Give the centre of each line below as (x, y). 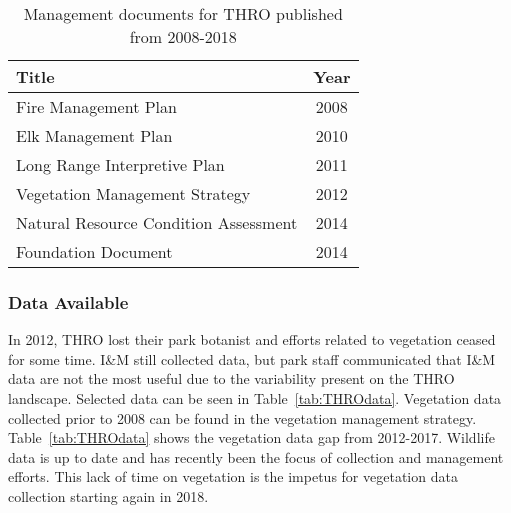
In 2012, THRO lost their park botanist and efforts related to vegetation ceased (252, 339)
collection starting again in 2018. (108, 495)
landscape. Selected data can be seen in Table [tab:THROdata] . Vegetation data (255, 398)
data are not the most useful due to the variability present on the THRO (231, 378)
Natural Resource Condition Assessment (157, 222)
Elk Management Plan (94, 135)
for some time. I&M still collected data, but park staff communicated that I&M (252, 358)
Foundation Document (94, 251)
